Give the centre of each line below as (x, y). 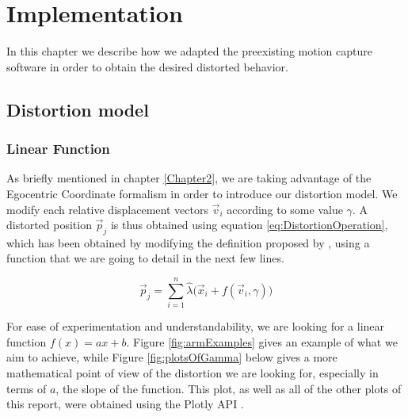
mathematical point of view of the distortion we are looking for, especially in (193, 372)
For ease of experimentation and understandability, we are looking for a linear (196, 326)
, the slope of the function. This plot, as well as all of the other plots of (229, 388)
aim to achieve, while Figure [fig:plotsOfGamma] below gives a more (172, 357)
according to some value (285, 209)
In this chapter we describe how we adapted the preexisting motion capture (189, 51)
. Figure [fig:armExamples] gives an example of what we (262, 341)
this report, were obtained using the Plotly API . (125, 404)
